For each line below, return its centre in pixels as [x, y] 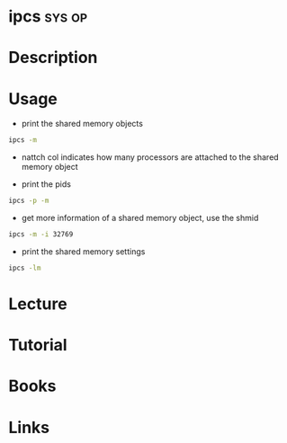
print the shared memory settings [83, 251]
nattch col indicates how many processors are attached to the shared [150, 157]
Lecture [38, 304]
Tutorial [38, 346]
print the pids [46, 184]
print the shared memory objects [82, 124]
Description [53, 58]
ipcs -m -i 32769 [41, 235]
